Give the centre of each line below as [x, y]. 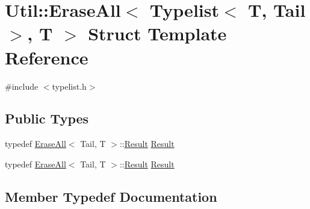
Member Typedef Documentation [111, 196]
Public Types [47, 118]
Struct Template [157, 33]
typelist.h [69, 86]
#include [22, 86]
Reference [47, 57]
